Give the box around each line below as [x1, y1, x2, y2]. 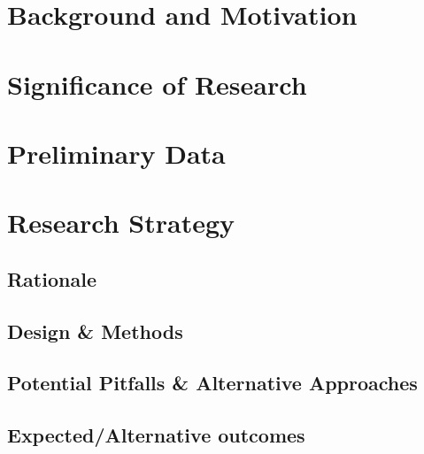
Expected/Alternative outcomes [7, 421, 305, 449]
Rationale [7, 265, 96, 292]
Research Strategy [7, 204, 235, 241]
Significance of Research [7, 65, 307, 102]
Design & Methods [7, 317, 183, 344]
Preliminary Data [7, 135, 226, 171]
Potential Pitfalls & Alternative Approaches [7, 369, 418, 396]
